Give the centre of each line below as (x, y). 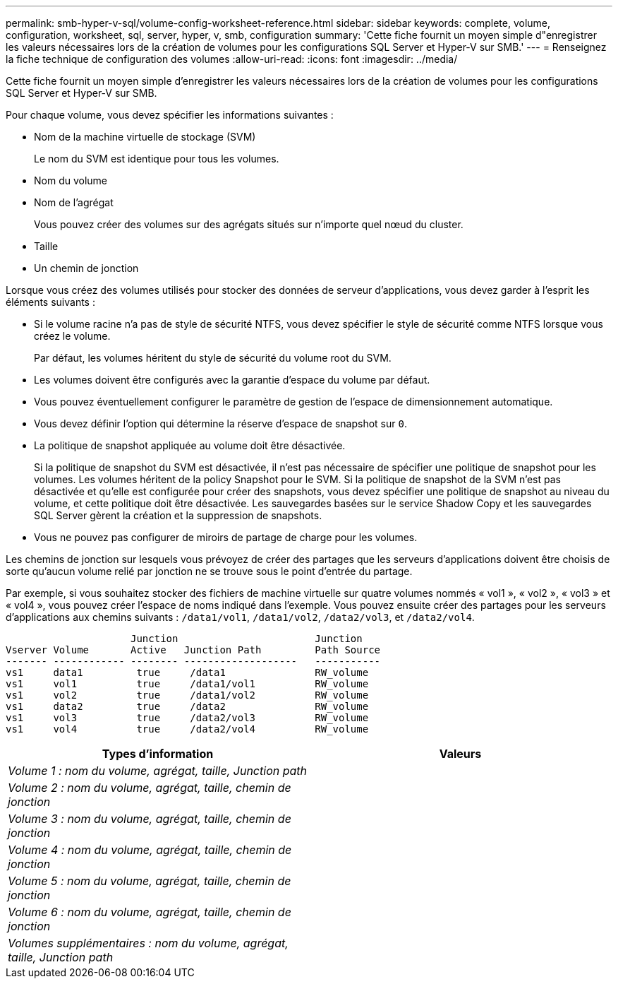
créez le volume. (72, 336)
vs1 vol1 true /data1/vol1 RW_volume (187, 684)
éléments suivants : (50, 302)
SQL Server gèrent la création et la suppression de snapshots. (178, 515)
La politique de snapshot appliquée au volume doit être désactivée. (190, 445)
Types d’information (158, 754)
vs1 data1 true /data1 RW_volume (187, 672)
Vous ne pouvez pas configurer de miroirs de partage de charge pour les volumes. (226, 537)
